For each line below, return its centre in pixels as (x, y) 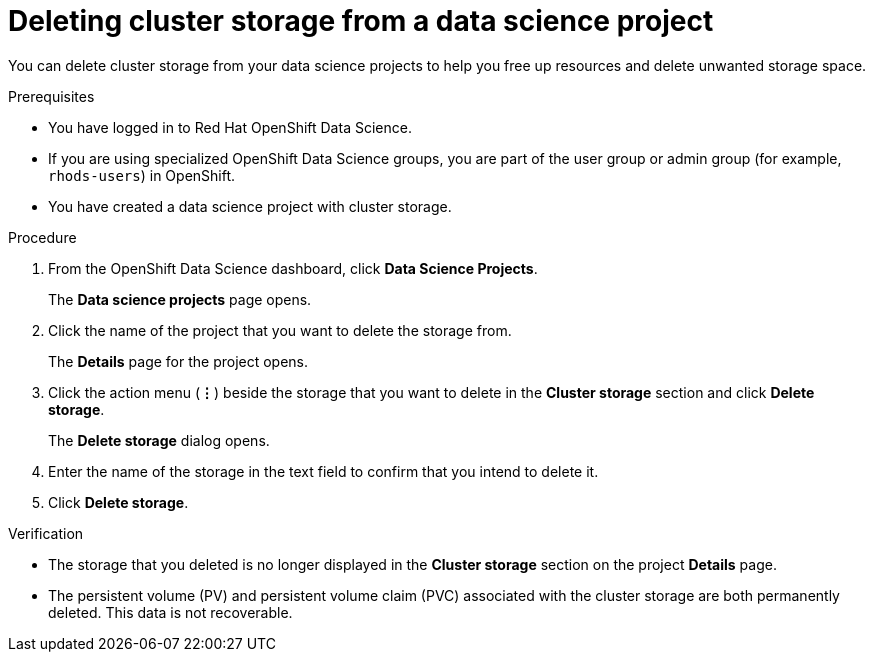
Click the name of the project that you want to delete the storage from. (280, 330)
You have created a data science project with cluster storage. (250, 206)
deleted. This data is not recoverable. (170, 612)
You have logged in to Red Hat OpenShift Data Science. (230, 127)
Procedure (42, 237)
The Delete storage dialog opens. (159, 440)
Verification (46, 533)
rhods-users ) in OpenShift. (142, 175)
